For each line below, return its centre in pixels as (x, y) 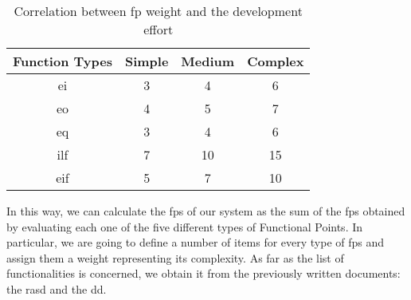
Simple (147, 61)
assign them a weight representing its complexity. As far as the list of (175, 257)
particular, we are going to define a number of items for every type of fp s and (196, 242)
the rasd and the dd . (57, 288)
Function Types (63, 61)
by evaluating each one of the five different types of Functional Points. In (185, 226)
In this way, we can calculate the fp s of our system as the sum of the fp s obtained (206, 211)
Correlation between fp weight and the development (158, 11)
